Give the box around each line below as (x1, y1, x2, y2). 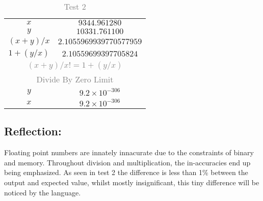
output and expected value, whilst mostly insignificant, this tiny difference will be (4, 177, 259, 187)
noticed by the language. (4, 187, 81, 197)
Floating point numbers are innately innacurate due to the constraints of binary (4, 147, 254, 158)
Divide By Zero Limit (36, 73, 114, 85)
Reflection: (4, 123, 62, 139)
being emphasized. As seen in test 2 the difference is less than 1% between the (4, 167, 248, 178)
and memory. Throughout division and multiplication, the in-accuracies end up (4, 157, 251, 167)
